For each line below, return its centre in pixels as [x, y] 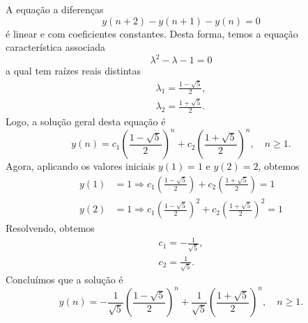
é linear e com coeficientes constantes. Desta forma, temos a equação [152, 33]
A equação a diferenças [55, 9]
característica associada [56, 47]
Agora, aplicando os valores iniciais [80, 166]
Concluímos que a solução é [64, 279]
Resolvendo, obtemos [50, 228]
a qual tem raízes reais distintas [74, 71]
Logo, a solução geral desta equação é [86, 121]
